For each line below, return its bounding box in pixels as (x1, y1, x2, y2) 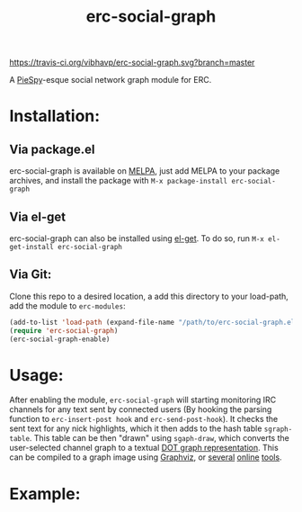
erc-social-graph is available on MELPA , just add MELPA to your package (9, 166, 280, 176)
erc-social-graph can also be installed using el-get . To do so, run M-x (9, 233, 265, 244)
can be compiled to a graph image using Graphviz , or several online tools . (9, 452, 282, 463)
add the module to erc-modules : (9, 300, 126, 311)
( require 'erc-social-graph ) (9, 326, 119, 335)
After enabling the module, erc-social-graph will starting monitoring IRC (9, 394, 277, 406)
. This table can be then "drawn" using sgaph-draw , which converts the (29, 433, 289, 444)
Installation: (9, 106, 101, 127)
